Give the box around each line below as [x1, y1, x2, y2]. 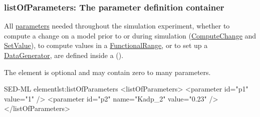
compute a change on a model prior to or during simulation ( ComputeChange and [4, 30, 256, 40]
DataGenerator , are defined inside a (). [4, 50, 124, 60]
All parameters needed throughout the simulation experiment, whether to [4, 20, 230, 31]
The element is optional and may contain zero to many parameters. [4, 66, 211, 77]
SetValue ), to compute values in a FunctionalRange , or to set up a [4, 40, 208, 50]
